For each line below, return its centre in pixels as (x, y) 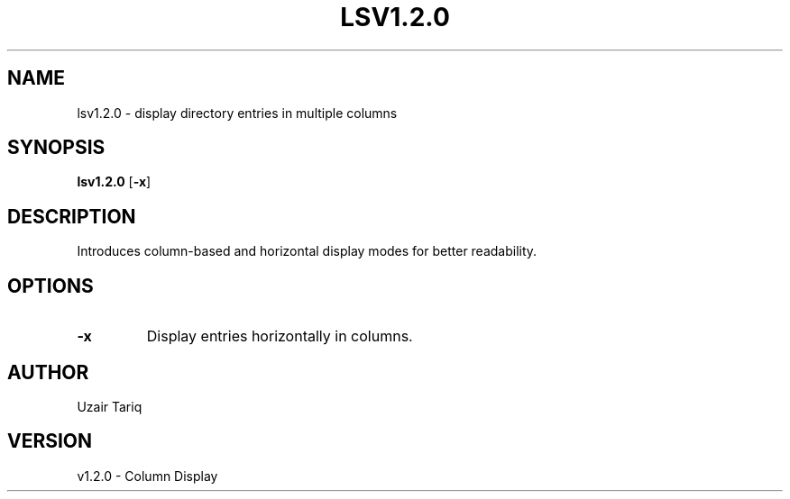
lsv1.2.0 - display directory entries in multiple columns (237, 113)
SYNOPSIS (56, 148)
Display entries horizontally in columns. (280, 336)
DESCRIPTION (72, 216)
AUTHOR (48, 372)
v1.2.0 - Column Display (147, 476)
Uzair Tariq (110, 406)
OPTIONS (51, 286)
